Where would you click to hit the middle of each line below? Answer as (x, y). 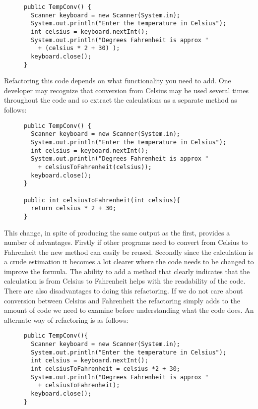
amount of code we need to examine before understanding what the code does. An (129, 310)
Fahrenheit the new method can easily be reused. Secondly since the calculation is (129, 252)
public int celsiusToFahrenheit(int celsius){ (102, 200)
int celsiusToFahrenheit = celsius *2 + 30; (105, 369)
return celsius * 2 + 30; (74, 208)
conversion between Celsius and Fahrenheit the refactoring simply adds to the (122, 300)
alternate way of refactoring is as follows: (66, 320)
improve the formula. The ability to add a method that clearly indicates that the (127, 271)
